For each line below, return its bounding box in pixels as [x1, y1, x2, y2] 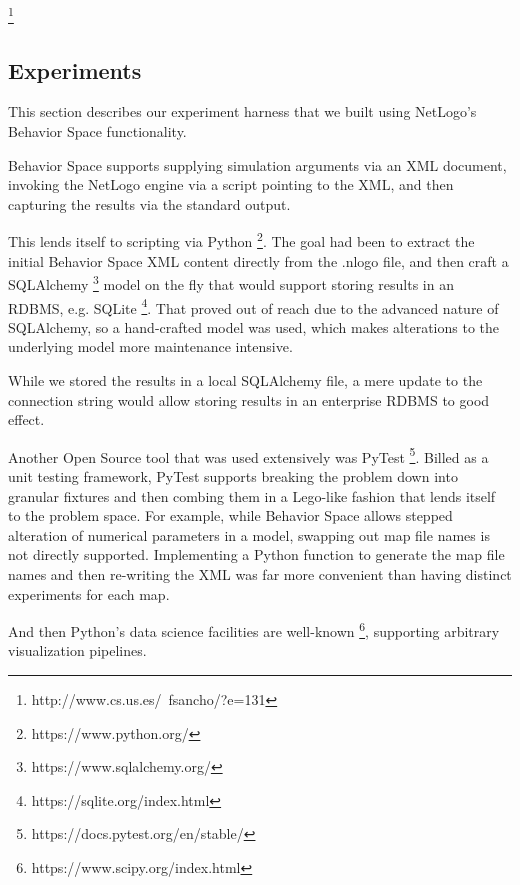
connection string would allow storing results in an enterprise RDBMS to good [8, 389, 490, 410]
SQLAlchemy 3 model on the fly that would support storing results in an [8, 271, 454, 294]
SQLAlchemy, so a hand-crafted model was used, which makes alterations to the [8, 316, 500, 337]
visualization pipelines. [8, 640, 147, 661]
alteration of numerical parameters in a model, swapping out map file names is [8, 524, 490, 545]
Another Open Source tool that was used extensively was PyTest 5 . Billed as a [8, 443, 489, 467]
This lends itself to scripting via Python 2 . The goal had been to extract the [8, 228, 475, 252]
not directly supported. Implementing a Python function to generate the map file [8, 544, 505, 565]
